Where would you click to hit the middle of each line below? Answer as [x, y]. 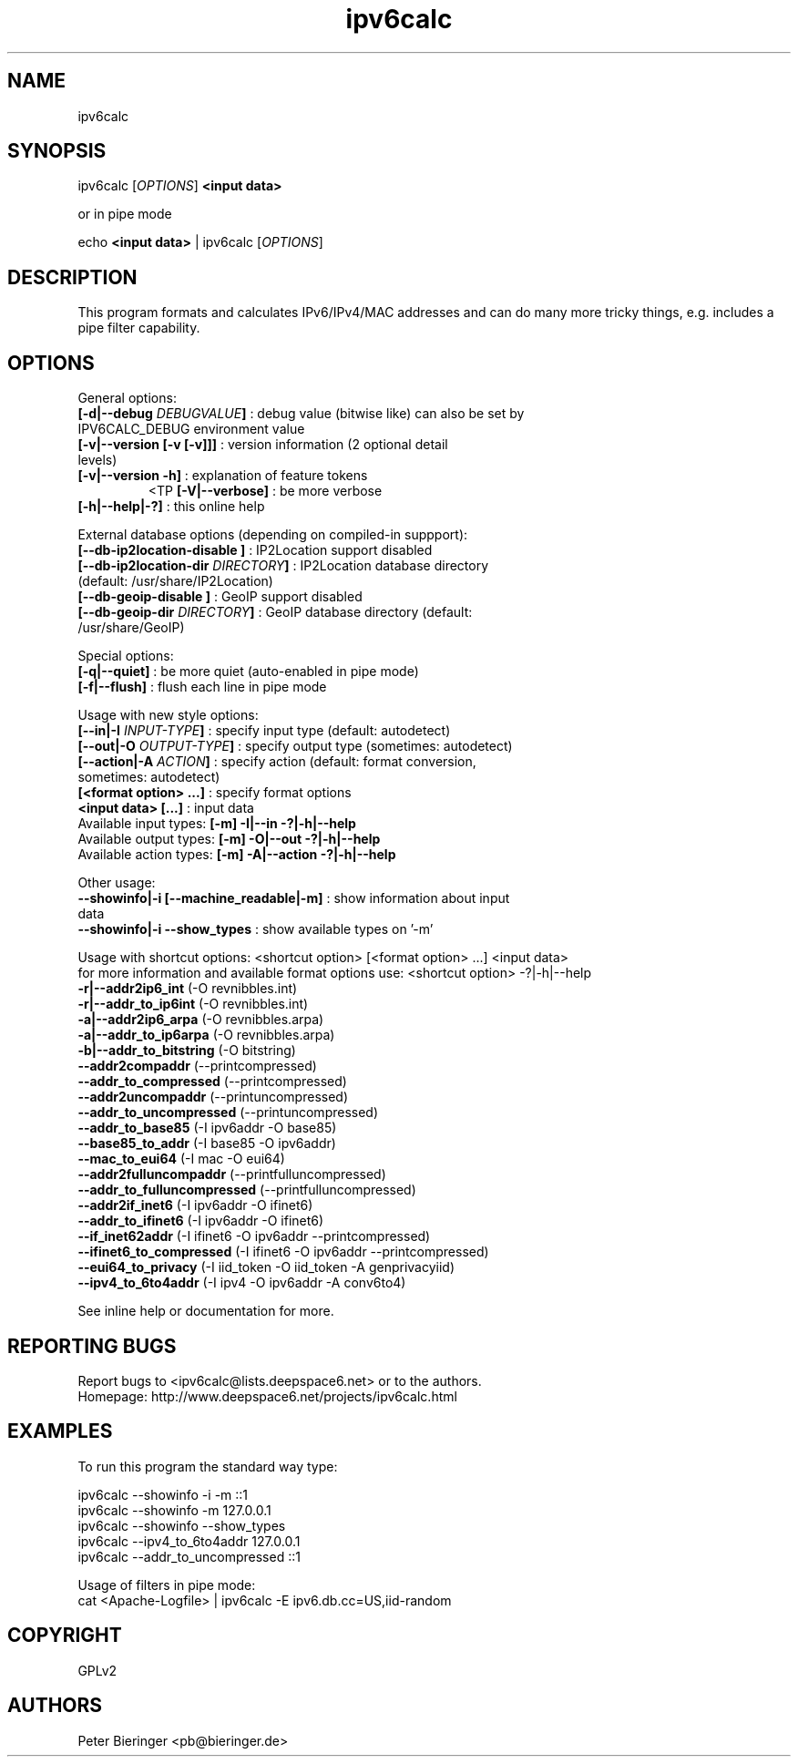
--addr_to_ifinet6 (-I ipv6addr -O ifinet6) [201, 1221]
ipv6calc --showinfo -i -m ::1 [163, 1494]
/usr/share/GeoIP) [131, 628]
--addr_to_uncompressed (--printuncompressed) [228, 1113]
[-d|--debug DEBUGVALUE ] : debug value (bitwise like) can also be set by [301, 414]
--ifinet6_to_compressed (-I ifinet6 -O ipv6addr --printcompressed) [283, 1252]
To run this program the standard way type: [208, 1466]
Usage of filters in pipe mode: [167, 1585]
